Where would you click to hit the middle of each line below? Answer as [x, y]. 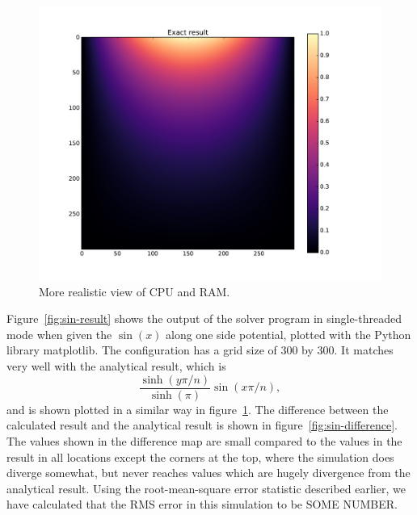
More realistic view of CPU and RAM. [135, 291]
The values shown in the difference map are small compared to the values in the [204, 440]
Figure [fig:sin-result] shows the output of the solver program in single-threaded [204, 318]
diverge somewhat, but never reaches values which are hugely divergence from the [208, 473]
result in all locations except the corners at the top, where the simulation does [200, 456]
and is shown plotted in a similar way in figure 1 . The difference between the [198, 409]
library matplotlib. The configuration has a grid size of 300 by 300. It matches [200, 350]
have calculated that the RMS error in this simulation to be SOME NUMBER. [202, 504]
